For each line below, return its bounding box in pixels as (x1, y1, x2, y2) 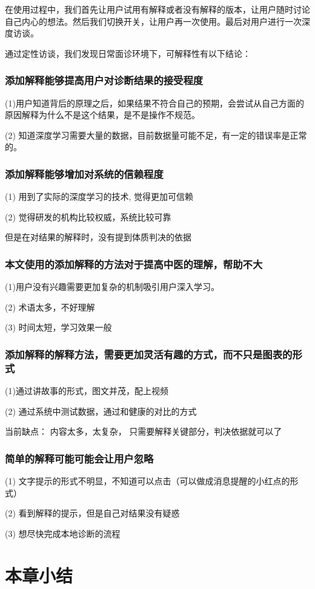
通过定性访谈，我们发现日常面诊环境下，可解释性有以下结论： (5, 47, 251, 59)
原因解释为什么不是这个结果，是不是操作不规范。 (5, 108, 200, 121)
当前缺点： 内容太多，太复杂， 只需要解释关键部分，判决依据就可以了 (5, 425, 282, 438)
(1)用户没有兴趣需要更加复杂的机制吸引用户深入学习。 (5, 280, 219, 293)
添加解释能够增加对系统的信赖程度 (5, 166, 164, 181)
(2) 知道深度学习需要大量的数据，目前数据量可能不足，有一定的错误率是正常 (5, 128, 307, 141)
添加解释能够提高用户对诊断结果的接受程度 (5, 73, 204, 88)
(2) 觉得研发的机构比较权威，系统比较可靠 (5, 210, 171, 223)
